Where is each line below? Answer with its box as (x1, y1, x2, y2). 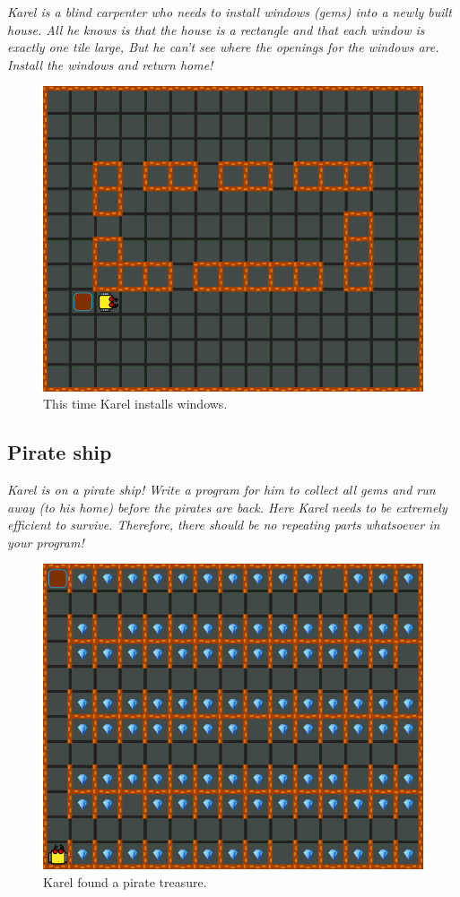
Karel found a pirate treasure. (43, 872, 207, 891)
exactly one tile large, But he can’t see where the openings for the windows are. (7, 38, 439, 56)
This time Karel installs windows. (43, 394, 228, 413)
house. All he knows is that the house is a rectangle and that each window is (7, 20, 425, 39)
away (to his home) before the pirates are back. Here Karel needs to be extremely (7, 497, 447, 516)
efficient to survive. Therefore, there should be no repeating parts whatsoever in (7, 515, 440, 534)
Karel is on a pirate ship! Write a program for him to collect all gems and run (7, 480, 436, 499)
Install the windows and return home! (7, 55, 213, 73)
